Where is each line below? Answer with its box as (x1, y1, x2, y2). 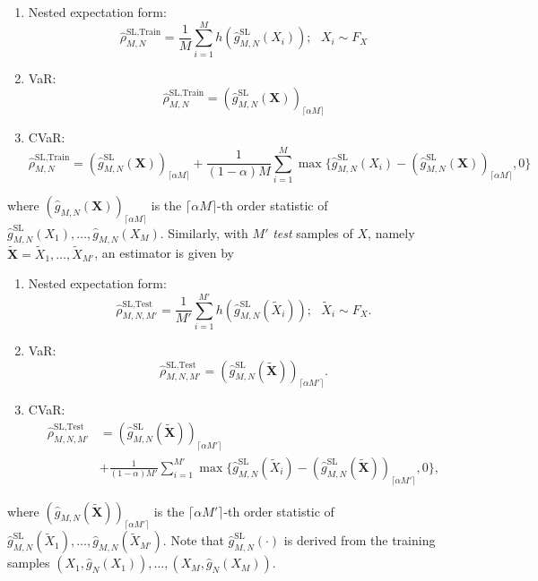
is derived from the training (283, 531, 436, 550)
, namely (368, 223, 415, 242)
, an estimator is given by (94, 244, 234, 262)
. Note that (162, 531, 224, 550)
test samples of (273, 223, 353, 242)
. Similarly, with (160, 223, 248, 242)
